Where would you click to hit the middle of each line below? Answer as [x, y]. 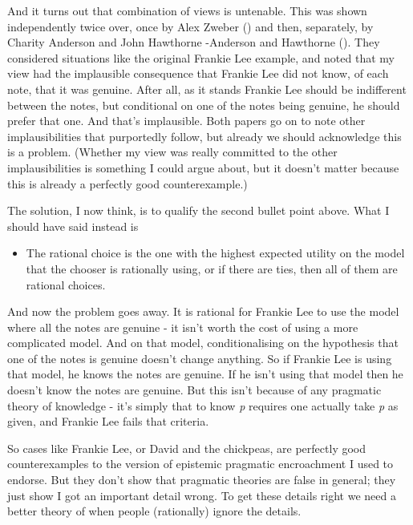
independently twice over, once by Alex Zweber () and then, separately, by [190, 26]
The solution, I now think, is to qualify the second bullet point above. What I [198, 210]
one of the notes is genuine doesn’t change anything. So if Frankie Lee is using [200, 358]
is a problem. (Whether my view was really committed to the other [172, 152]
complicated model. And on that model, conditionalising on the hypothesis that [203, 343]
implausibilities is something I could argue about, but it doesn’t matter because [203, 167]
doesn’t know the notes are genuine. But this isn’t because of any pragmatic [194, 390]
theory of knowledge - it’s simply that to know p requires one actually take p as [203, 405]
